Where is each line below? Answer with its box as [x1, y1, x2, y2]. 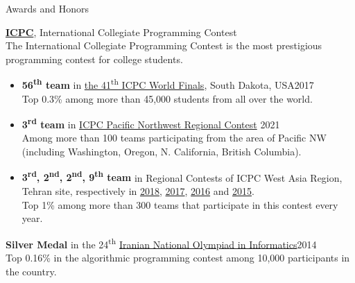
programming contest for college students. [6, 51, 183, 66]
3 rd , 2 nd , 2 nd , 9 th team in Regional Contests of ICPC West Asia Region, [21, 168, 343, 185]
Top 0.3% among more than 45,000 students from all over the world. [21, 91, 313, 105]
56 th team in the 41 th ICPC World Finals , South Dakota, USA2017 [21, 76, 314, 92]
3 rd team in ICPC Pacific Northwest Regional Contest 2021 [21, 115, 280, 131]
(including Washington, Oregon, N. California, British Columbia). [21, 144, 302, 159]
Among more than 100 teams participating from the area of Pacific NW [21, 130, 327, 145]
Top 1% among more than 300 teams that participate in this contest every [21, 197, 338, 212]
